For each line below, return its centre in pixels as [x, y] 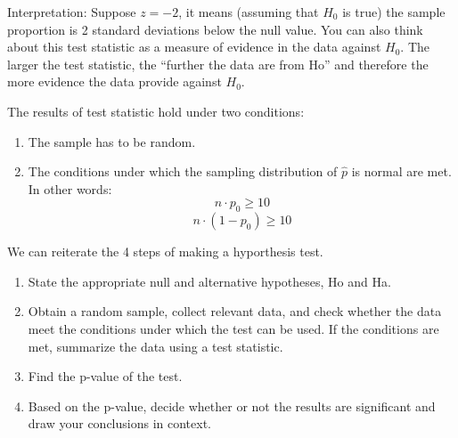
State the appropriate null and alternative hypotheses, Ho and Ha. [209, 281]
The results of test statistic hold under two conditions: [156, 111]
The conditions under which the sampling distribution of [183, 171]
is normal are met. [401, 171]
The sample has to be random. [112, 141]
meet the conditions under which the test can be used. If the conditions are [233, 328]
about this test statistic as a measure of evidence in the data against [194, 47]
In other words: [70, 188]
